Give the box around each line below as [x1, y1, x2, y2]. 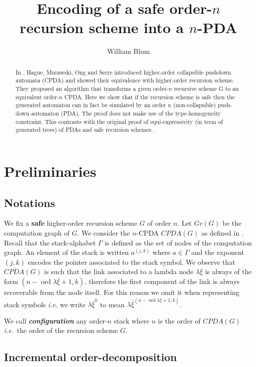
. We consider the [77, 227, 130, 238]
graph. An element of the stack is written [4, 247, 129, 257]
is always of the [205, 266, 252, 277]
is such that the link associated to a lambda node [44, 266, 194, 277]
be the [222, 218, 242, 228]
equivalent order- [15, 92, 59, 101]
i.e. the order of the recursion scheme [4, 325, 118, 335]
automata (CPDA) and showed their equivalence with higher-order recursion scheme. [15, 76, 234, 84]
